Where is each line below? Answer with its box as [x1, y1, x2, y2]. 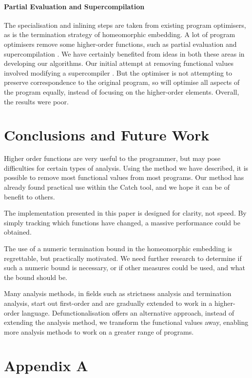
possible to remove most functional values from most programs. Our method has [4, 172, 244, 182]
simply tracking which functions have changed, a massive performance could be [4, 217, 240, 227]
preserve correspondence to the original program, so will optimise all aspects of [4, 77, 240, 87]
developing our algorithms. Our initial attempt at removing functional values [4, 58, 233, 68]
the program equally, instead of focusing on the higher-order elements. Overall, [4, 86, 239, 97]
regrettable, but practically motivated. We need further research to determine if [4, 253, 242, 263]
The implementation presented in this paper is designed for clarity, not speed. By [4, 208, 247, 218]
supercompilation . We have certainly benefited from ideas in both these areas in [4, 48, 245, 59]
